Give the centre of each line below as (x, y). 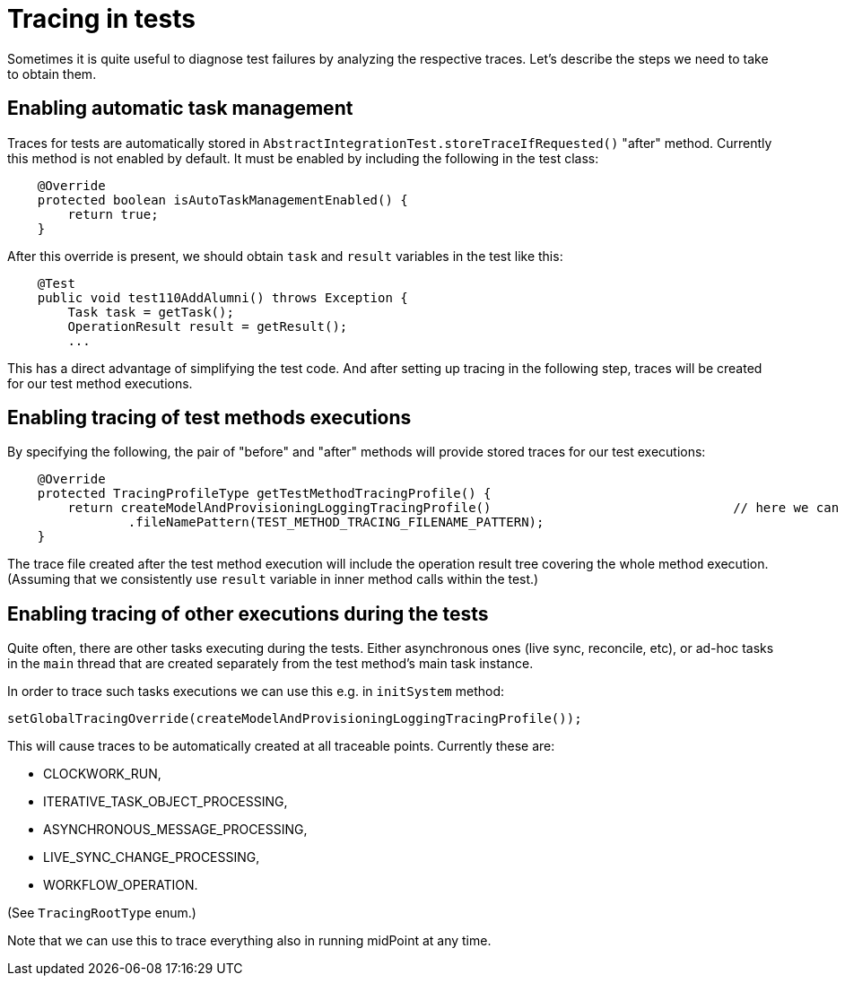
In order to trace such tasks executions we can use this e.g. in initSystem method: (256, 692)
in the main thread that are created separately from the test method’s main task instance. (270, 664)
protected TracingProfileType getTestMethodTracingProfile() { (264, 494)
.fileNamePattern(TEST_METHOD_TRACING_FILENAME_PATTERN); (336, 522)
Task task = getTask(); (151, 312)
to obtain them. (52, 74)
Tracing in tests (101, 19)
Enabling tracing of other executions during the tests (248, 613)
